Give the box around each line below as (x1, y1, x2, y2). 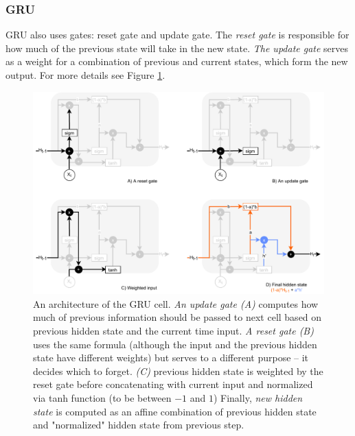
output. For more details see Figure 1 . (5, 68, 165, 82)
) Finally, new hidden (213, 390, 303, 404)
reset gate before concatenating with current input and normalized (33, 377, 313, 391)
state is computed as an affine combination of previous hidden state (33, 404, 317, 418)
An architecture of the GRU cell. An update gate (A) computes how (33, 296, 319, 311)
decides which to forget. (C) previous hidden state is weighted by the (33, 363, 323, 378)
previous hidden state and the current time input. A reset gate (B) (33, 324, 314, 338)
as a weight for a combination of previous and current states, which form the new (5, 54, 348, 69)
